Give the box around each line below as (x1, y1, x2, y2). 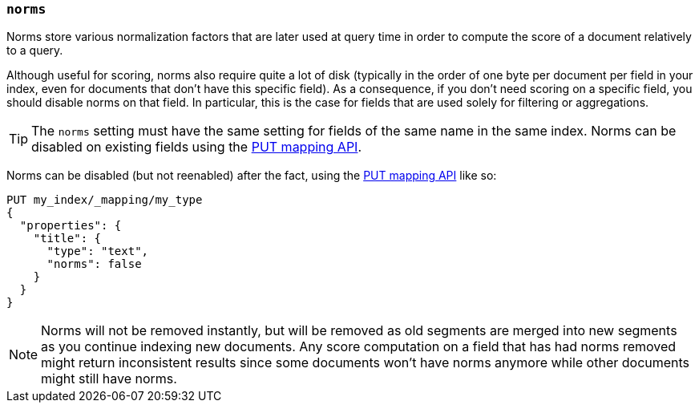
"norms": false (46, 257, 142, 271)
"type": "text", (46, 245, 149, 258)
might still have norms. (41, 371, 177, 387)
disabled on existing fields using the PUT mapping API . (31, 139, 362, 156)
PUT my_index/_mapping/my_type (6, 193, 203, 207)
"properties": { (19, 219, 122, 233)
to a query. (6, 43, 63, 58)
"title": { (33, 232, 102, 245)
